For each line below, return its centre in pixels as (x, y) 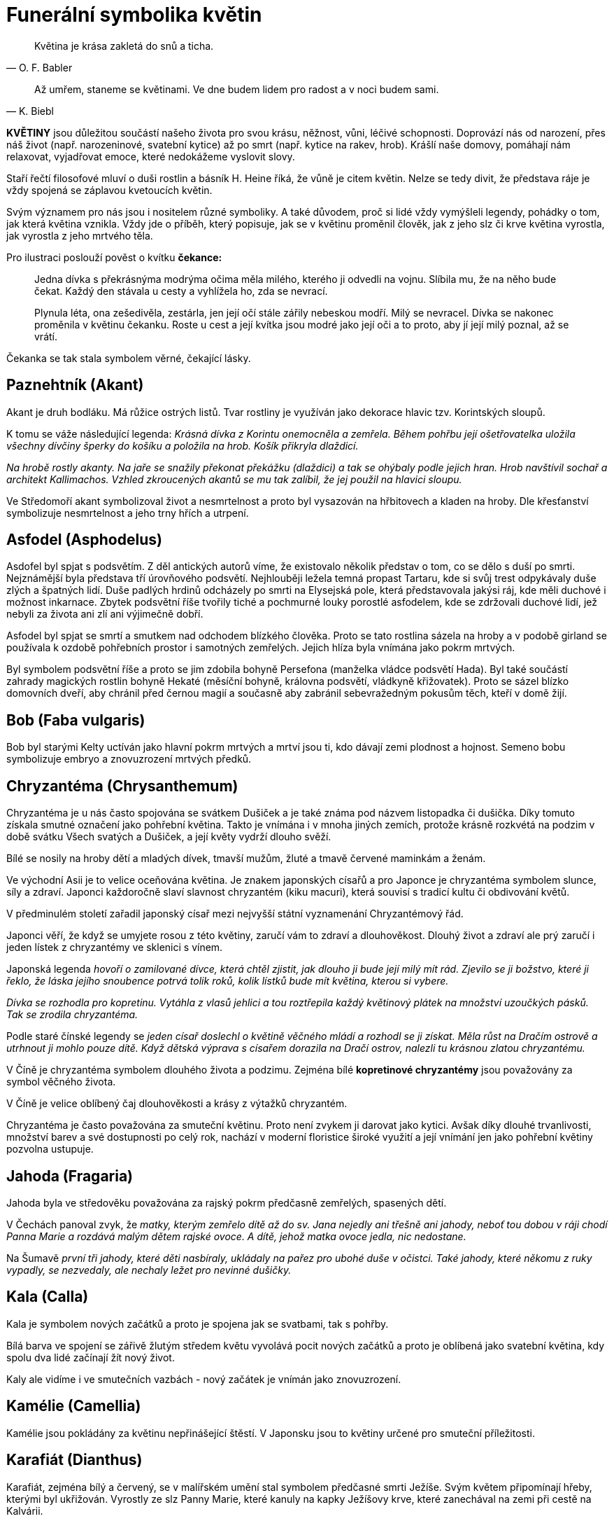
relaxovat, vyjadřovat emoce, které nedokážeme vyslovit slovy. (151, 156)
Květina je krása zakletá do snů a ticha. (124, 46)
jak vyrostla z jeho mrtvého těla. (80, 235)
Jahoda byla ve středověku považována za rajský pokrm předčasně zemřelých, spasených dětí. (227, 1202)
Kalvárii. (25, 1510)
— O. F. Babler (40, 67)
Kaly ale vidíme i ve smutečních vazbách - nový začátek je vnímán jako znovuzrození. (204, 1379)
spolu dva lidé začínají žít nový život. (91, 1357)
